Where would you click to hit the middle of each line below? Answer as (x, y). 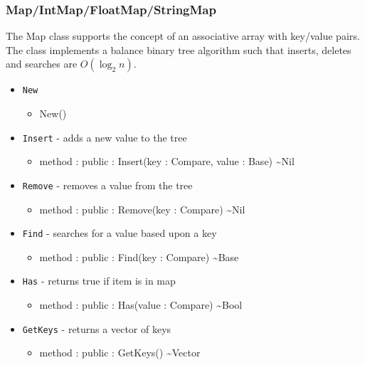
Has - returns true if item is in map (99, 281)
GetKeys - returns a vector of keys (97, 328)
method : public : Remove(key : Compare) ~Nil (142, 209)
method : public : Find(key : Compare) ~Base (139, 256)
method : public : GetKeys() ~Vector (120, 353)
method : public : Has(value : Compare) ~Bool (141, 305)
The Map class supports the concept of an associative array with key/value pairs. (183, 36)
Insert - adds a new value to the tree (105, 137)
